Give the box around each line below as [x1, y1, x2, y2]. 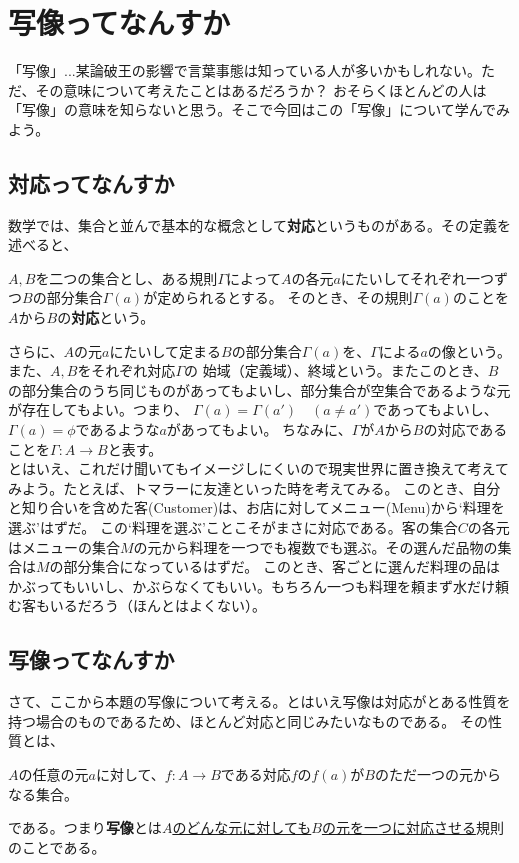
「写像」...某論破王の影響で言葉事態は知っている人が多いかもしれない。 [8, 60, 481, 81]
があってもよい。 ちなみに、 [166, 419, 352, 440]
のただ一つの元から [374, 763, 501, 784]
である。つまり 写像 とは [8, 817, 162, 838]
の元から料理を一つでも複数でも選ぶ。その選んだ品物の [133, 536, 498, 557]
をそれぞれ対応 [77, 360, 176, 381]
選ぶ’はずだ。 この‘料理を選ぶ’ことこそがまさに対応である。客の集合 [8, 517, 458, 538]
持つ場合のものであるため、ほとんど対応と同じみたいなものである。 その [8, 710, 488, 731]
